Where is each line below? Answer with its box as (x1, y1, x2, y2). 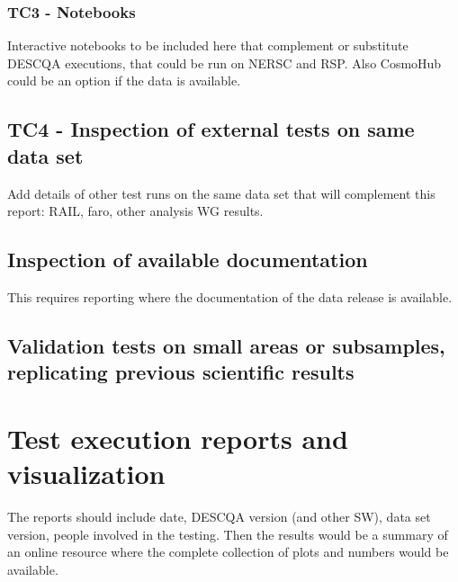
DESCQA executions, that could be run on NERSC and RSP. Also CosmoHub (7, 53, 442, 72)
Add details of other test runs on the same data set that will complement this (7, 184, 436, 202)
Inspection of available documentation (7, 246, 368, 273)
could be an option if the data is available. (7, 71, 241, 90)
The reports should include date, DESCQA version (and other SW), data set (7, 507, 431, 526)
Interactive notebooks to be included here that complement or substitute (7, 36, 409, 55)
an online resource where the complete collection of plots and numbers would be (7, 542, 449, 561)
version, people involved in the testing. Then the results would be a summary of (7, 524, 448, 543)
